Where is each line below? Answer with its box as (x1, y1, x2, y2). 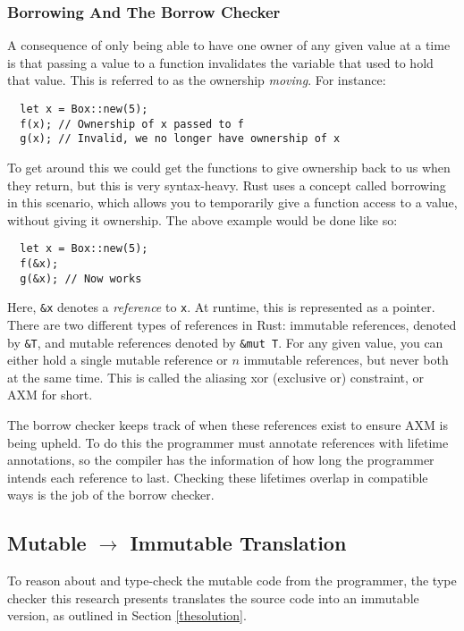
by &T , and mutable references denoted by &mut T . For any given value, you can (7, 332, 443, 351)
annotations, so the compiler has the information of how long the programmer (7, 450, 434, 469)
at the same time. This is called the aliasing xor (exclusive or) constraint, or (7, 367, 425, 386)
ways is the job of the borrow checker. (7, 485, 215, 504)
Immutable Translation (130, 529, 347, 557)
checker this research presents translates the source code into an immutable (7, 588, 419, 607)
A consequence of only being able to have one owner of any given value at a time (7, 36, 451, 55)
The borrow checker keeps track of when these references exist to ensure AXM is (7, 416, 448, 433)
